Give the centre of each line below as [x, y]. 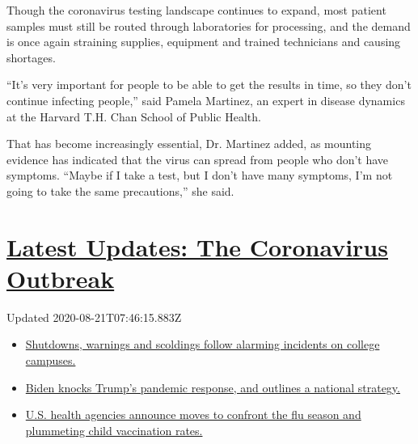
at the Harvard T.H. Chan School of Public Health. [134, 116]
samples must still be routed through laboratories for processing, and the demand [209, 25]
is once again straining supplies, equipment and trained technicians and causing [204, 42]
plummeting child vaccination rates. [114, 430]
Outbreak [61, 278]
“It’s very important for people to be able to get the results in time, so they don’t [209, 85]
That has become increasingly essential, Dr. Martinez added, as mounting [189, 144]
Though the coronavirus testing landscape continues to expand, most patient [196, 10]
